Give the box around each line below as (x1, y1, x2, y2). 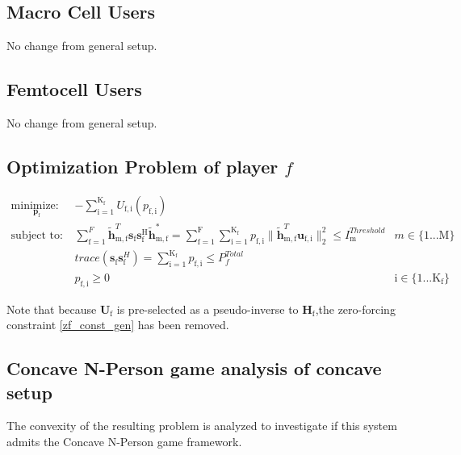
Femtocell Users (6, 77, 142, 102)
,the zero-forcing (315, 300, 396, 317)
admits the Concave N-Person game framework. (6, 433, 242, 450)
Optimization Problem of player (6, 153, 279, 178)
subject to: (10, 229, 63, 241)
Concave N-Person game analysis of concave (6, 356, 382, 381)
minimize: (10, 199, 59, 211)
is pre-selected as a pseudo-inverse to (116, 300, 299, 317)
